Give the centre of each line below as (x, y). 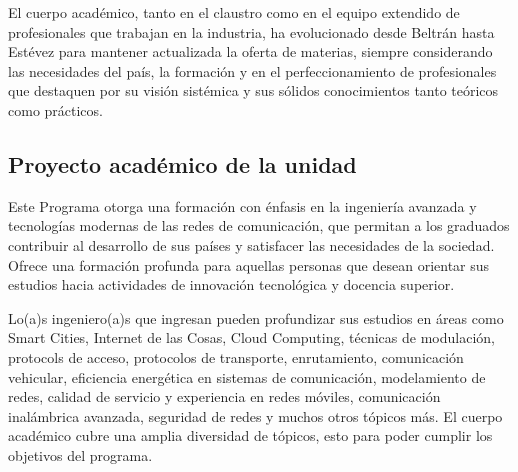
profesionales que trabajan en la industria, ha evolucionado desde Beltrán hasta (251, 31)
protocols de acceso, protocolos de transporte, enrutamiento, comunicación (236, 356)
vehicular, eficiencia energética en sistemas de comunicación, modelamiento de (247, 376)
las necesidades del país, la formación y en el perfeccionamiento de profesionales (252, 70)
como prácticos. (55, 109)
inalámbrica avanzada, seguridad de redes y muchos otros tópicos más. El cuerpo (255, 415)
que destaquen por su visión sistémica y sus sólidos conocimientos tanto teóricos (253, 90)
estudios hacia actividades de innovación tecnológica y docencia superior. (231, 284)
